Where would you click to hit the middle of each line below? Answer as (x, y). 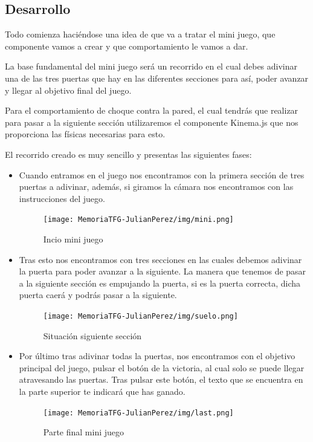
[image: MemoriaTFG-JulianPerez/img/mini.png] (138, 220)
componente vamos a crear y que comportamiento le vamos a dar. (127, 46)
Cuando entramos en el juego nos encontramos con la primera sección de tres (162, 174)
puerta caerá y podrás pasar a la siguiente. (98, 295)
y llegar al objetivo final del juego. (68, 90)
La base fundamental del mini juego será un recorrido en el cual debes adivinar (151, 66)
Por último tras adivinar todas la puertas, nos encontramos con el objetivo (157, 356)
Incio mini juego (73, 239)
